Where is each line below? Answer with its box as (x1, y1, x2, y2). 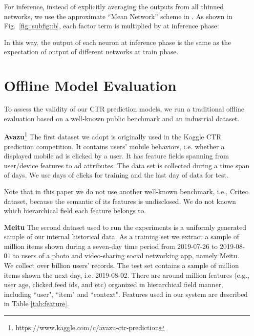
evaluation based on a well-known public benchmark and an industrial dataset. (4, 113, 240, 123)
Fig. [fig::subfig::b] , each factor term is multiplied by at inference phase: (4, 21, 219, 31)
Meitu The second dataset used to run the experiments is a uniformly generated (4, 222, 246, 232)
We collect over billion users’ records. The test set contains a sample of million (4, 260, 239, 270)
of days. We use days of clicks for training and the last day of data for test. (4, 170, 229, 180)
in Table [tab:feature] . (4, 298, 69, 309)
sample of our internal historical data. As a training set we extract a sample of (4, 231, 239, 242)
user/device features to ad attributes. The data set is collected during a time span (4, 160, 250, 170)
